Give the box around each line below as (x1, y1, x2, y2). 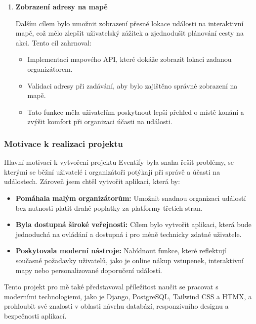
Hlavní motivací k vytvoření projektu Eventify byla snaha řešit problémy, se (4, 157, 234, 167)
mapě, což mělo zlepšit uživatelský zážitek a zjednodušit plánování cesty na (15, 28, 244, 38)
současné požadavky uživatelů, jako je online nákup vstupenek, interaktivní (15, 255, 244, 265)
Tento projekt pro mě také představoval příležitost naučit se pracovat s (4, 281, 218, 292)
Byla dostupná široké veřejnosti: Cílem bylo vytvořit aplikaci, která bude (15, 219, 252, 230)
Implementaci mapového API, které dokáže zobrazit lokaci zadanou (27, 54, 232, 64)
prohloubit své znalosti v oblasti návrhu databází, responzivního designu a (4, 301, 229, 311)
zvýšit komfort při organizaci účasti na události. (27, 116, 172, 127)
